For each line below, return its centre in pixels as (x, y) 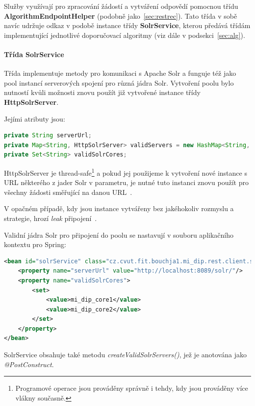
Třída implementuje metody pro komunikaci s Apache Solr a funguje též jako (120, 73)
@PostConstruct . (29, 364)
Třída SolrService (34, 54)
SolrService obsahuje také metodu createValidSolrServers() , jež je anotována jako (125, 355)
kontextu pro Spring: (35, 244)
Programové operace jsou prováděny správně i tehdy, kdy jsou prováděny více (132, 388)
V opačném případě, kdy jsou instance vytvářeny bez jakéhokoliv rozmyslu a (119, 208)
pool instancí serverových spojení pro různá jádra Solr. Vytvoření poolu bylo (119, 82)
